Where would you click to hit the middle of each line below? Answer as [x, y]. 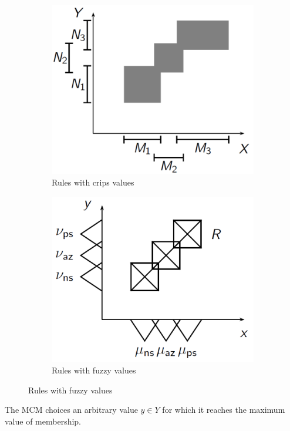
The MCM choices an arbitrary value [71, 410]
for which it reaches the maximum [224, 410]
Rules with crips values [93, 182]
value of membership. [43, 421]
